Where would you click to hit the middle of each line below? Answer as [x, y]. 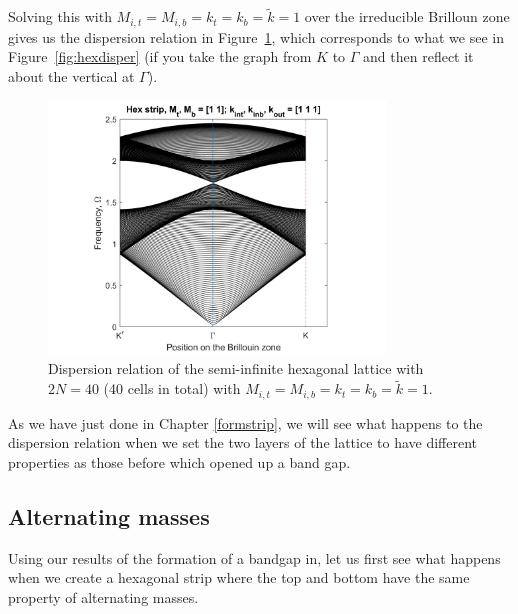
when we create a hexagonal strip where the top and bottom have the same [239, 577]
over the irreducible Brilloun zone [407, 16]
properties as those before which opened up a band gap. [179, 461]
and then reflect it [418, 56]
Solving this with [60, 16]
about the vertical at [71, 75]
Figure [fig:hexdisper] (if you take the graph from [160, 56]
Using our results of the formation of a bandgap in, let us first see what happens [254, 557]
